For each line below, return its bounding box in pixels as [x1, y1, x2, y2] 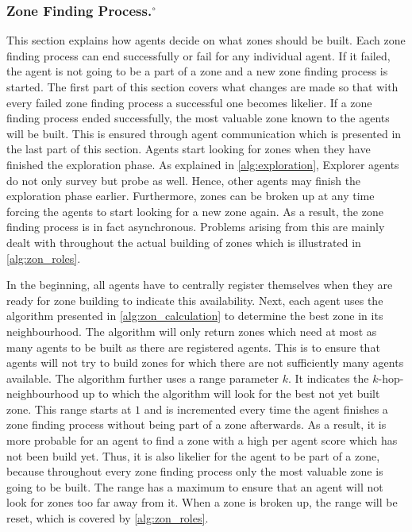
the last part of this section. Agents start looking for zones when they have [6, 141, 371, 157]
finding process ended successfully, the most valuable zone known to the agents [6, 110, 390, 126]
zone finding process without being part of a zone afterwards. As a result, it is [6, 416, 387, 433]
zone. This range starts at [6, 400, 132, 417]
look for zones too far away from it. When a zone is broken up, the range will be [6, 494, 398, 511]
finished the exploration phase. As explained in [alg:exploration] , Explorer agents [6, 156, 399, 172]
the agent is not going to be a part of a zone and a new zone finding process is [6, 63, 388, 79]
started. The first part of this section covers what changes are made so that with [6, 79, 399, 94]
